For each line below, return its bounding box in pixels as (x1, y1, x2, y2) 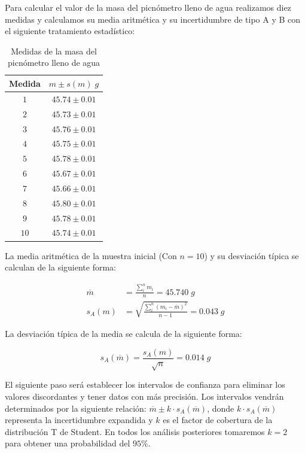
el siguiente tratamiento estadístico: (5, 25, 135, 37)
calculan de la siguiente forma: (5, 261, 117, 273)
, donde (207, 402, 234, 414)
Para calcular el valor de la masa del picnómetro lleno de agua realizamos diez (5, 1, 291, 13)
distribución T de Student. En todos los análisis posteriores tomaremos (5, 425, 265, 437)
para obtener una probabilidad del (5, 437, 130, 449)
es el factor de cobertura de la (163, 414, 273, 426)
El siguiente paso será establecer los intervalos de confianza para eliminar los (5, 378, 285, 391)
